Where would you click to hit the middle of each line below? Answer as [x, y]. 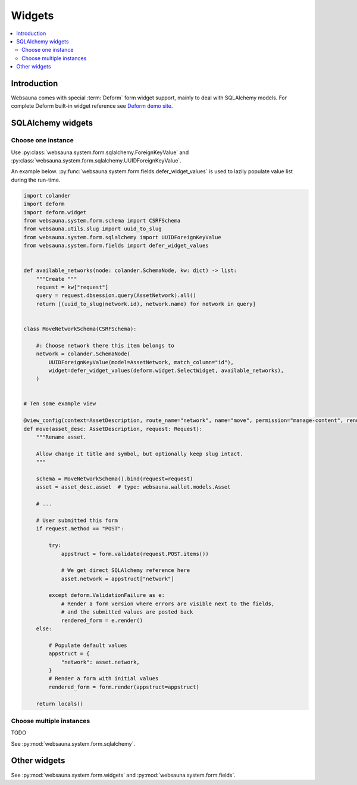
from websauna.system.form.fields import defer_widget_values [116, 246]
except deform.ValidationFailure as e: [107, 595]
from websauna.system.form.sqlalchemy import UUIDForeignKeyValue [122, 237]
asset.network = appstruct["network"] [118, 578]
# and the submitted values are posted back [127, 612]
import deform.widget [55, 212]
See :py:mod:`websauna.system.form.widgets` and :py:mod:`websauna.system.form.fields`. [123, 775]
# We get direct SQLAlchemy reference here [126, 570]
